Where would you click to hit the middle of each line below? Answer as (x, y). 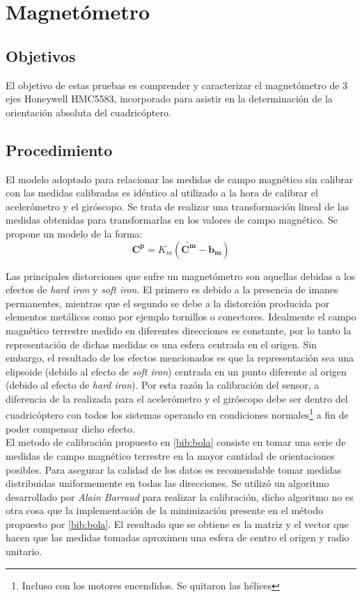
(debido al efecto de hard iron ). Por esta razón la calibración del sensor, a (163, 385)
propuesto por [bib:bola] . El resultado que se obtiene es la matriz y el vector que (177, 524)
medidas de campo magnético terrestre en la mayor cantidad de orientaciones (170, 455)
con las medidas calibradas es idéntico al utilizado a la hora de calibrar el (162, 193)
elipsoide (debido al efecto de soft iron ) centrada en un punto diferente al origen (176, 371)
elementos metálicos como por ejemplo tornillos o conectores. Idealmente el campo (181, 317)
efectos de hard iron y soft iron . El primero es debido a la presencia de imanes (172, 289)
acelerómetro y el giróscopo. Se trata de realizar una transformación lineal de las (178, 206)
